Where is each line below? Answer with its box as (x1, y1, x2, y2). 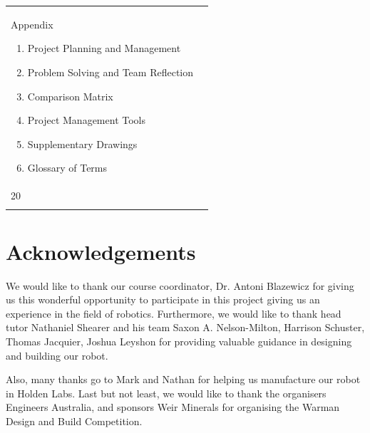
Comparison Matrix (27, 88, 113, 103)
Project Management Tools (27, 113, 145, 127)
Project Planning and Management (27, 41, 181, 56)
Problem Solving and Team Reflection (27, 64, 194, 79)
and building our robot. (6, 348, 108, 362)
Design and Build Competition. (6, 413, 143, 428)
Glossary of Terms (27, 160, 108, 175)
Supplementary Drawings (27, 136, 138, 151)
